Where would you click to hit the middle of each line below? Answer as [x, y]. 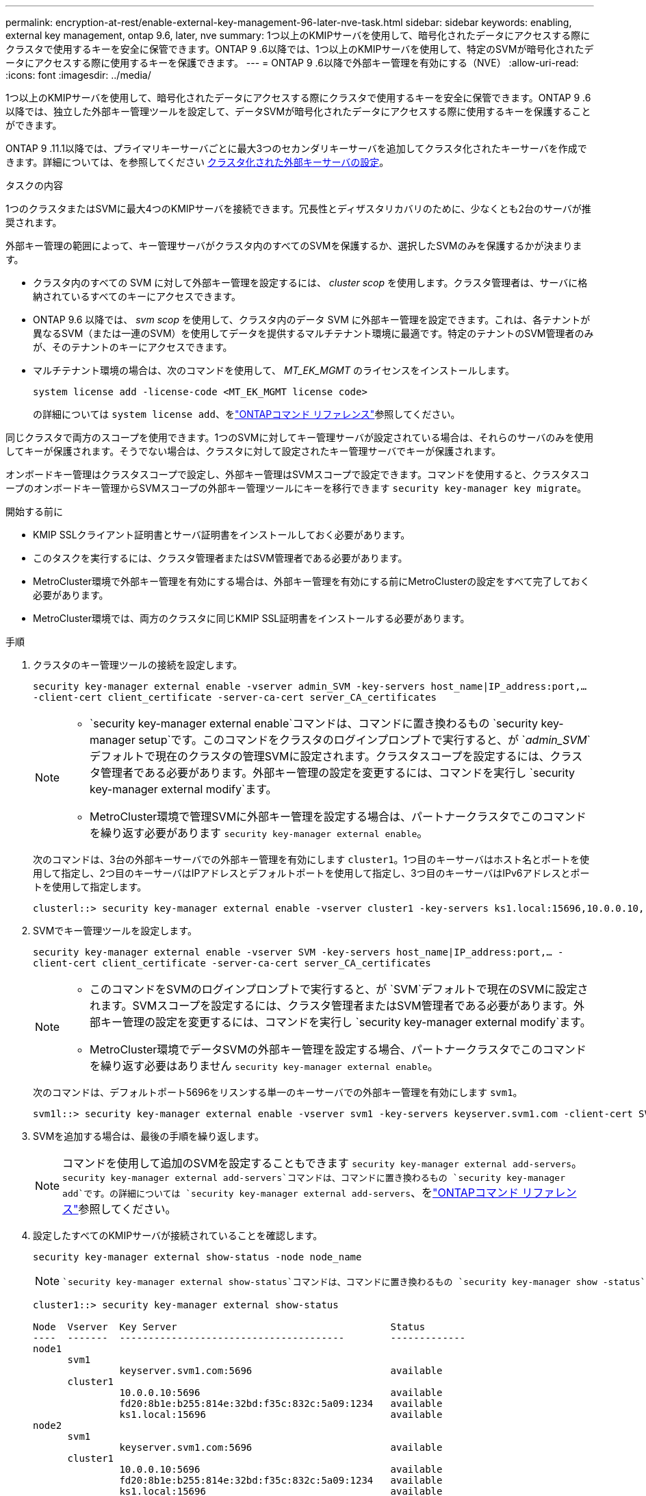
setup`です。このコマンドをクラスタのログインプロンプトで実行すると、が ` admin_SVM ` [364, 740]
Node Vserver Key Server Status [229, 1327]
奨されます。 [34, 222]
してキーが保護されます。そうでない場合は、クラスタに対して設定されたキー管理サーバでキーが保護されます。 [253, 451]
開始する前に [34, 511]
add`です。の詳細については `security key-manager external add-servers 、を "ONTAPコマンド [290, 1193]
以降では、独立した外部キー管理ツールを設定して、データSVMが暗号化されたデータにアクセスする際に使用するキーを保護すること [298, 111]
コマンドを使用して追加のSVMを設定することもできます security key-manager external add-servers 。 [323, 1163]
